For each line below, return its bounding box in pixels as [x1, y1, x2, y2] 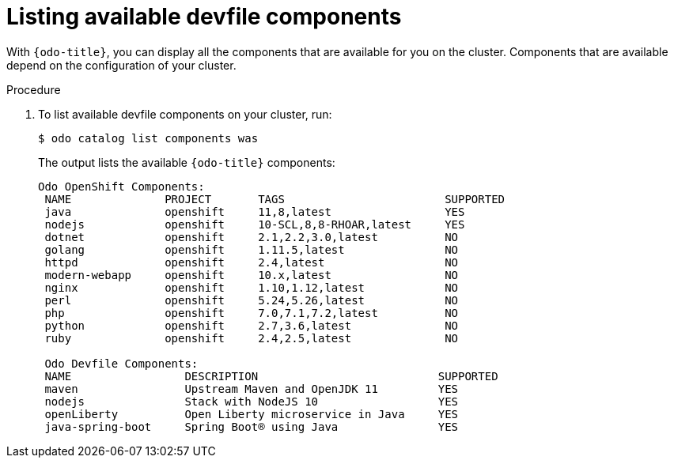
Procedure [6, 82, 61, 96]
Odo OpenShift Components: [38, 179, 205, 193]
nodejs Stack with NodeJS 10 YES [44, 394, 459, 408]
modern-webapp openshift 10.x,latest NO [44, 268, 459, 281]
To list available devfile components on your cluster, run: [38, 107, 332, 121]
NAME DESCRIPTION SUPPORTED [44, 369, 498, 383]
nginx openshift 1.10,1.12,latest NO [44, 281, 459, 294]
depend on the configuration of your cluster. [6, 58, 237, 72]
